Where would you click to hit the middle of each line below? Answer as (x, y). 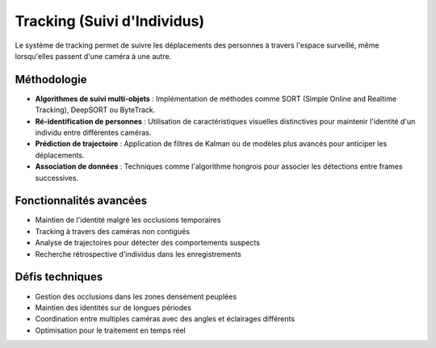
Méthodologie (51, 80)
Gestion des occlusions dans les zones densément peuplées (136, 296)
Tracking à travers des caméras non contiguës (112, 231)
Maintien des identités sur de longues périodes (113, 308)
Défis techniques (59, 277)
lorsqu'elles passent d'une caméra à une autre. (93, 56)
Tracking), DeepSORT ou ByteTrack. (95, 110)
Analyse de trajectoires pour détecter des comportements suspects (147, 243)
